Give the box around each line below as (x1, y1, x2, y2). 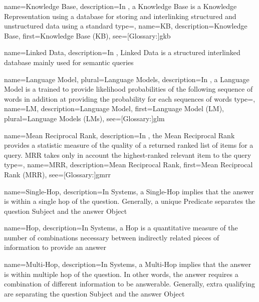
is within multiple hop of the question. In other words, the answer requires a (4, 268, 238, 279)
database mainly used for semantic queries (4, 57, 134, 67)
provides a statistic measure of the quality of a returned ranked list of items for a (4, 140, 253, 150)
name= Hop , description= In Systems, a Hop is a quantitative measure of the (4, 222, 238, 233)
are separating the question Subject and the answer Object (4, 288, 185, 298)
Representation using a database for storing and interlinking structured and (4, 11, 236, 21)
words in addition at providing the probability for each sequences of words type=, (4, 93, 255, 104)
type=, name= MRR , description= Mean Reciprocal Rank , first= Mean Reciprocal (4, 159, 253, 170)
